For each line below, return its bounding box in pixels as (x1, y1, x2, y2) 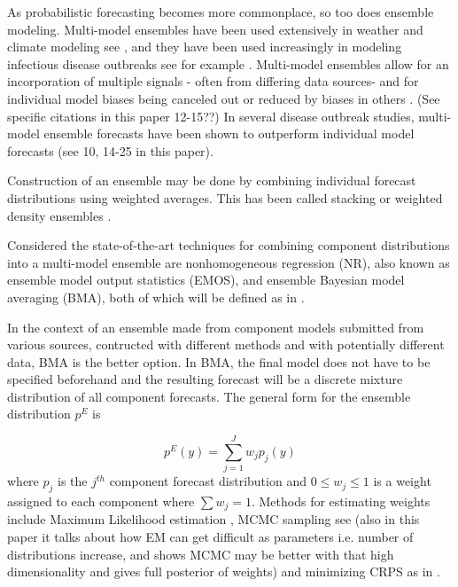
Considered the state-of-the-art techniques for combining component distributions (7, 236, 450, 254)
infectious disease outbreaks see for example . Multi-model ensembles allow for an (7, 54, 449, 73)
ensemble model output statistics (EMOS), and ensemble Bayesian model (7, 270, 405, 289)
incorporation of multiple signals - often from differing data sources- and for (7, 72, 419, 90)
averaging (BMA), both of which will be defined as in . (7, 287, 305, 306)
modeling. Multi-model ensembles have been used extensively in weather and (7, 20, 423, 38)
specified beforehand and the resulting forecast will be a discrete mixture (7, 370, 403, 388)
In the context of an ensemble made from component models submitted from (7, 317, 424, 336)
